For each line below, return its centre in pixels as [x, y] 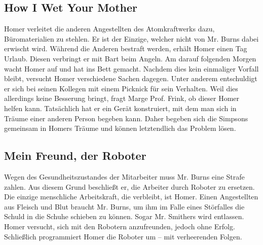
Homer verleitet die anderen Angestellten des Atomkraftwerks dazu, [109, 29]
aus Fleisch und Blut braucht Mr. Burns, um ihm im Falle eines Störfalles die [124, 206]
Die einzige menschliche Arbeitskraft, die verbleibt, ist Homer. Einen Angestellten [131, 197]
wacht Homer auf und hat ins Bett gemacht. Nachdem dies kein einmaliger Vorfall [131, 68]
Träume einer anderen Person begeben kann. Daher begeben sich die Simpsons [126, 118]
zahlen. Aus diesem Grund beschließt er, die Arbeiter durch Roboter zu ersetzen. [129, 186]
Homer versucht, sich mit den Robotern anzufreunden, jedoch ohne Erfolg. [120, 226]
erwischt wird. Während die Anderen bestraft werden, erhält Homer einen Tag [126, 48]
